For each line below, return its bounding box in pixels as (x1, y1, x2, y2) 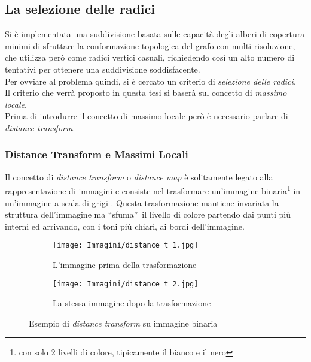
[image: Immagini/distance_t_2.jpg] (53, 279, 199, 288)
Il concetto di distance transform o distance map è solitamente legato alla (5, 170, 273, 183)
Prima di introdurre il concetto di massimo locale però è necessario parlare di (5, 110, 288, 122)
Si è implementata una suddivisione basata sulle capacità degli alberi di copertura (5, 28, 305, 40)
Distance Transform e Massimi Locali (5, 147, 188, 162)
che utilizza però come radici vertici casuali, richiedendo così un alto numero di (5, 51, 295, 64)
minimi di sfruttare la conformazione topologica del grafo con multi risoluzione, (5, 39, 295, 52)
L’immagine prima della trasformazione (53, 258, 197, 271)
